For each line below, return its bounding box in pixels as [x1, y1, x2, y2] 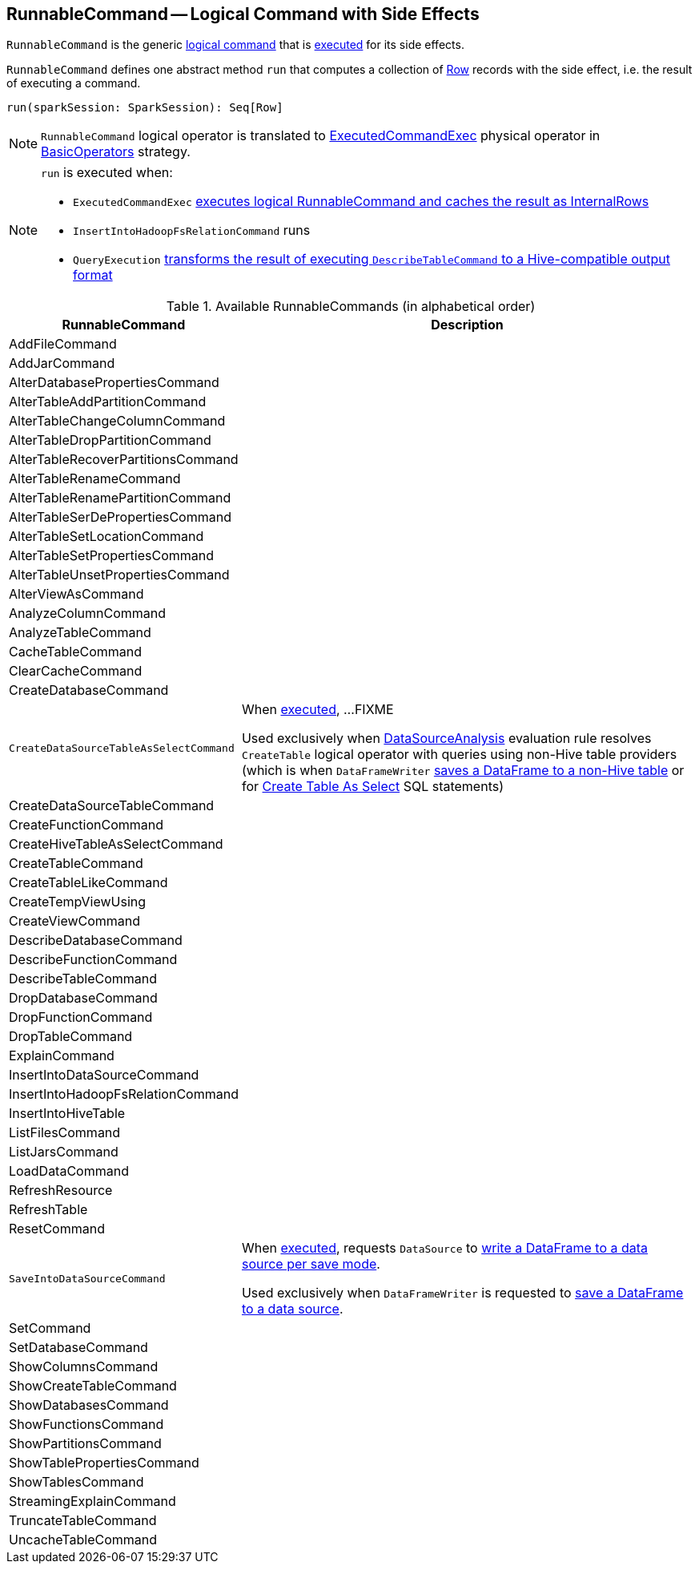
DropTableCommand [9, 1028, 133, 1045]
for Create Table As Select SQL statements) [241, 778, 504, 795]
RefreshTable [9, 1201, 88, 1218]
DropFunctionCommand [9, 1009, 153, 1026]
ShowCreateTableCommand [9, 1378, 177, 1394]
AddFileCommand [9, 336, 117, 353]
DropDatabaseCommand [9, 990, 158, 1007]
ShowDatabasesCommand [9, 1397, 169, 1414]
